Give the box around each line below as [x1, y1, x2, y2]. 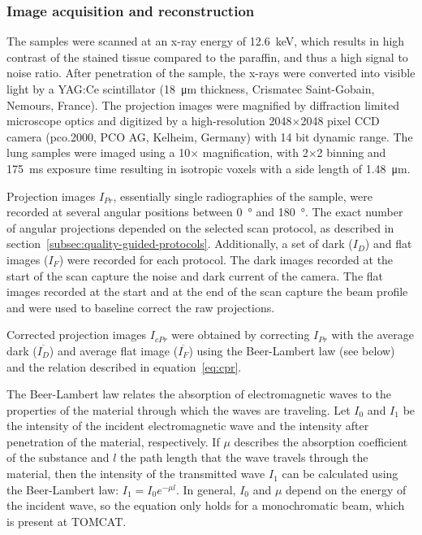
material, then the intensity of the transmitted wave [6, 465, 265, 482]
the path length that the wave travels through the [120, 449, 368, 466]
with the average [331, 326, 414, 343]
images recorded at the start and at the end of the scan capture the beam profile [6, 283, 408, 300]
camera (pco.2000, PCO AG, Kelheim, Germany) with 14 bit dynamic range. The [6, 128, 413, 145]
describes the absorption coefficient [234, 433, 408, 450]
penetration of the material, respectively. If [6, 433, 220, 450]
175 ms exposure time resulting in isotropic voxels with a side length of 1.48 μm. [6, 159, 411, 176]
